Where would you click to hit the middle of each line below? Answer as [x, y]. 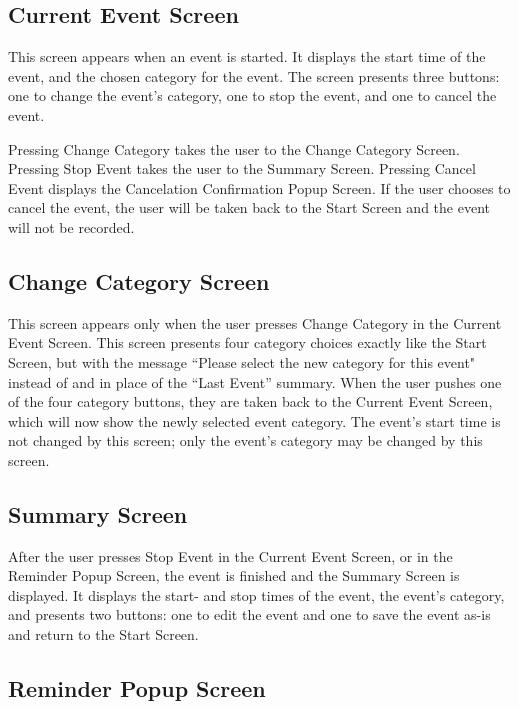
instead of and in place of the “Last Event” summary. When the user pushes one [255, 381]
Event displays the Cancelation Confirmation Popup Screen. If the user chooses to [259, 187]
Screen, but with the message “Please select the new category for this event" [242, 361]
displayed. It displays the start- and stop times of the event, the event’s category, [256, 594]
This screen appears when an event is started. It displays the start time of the [247, 56]
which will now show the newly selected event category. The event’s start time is [254, 420]
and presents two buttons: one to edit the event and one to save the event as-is [249, 614]
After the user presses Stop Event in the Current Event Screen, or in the [230, 555]
